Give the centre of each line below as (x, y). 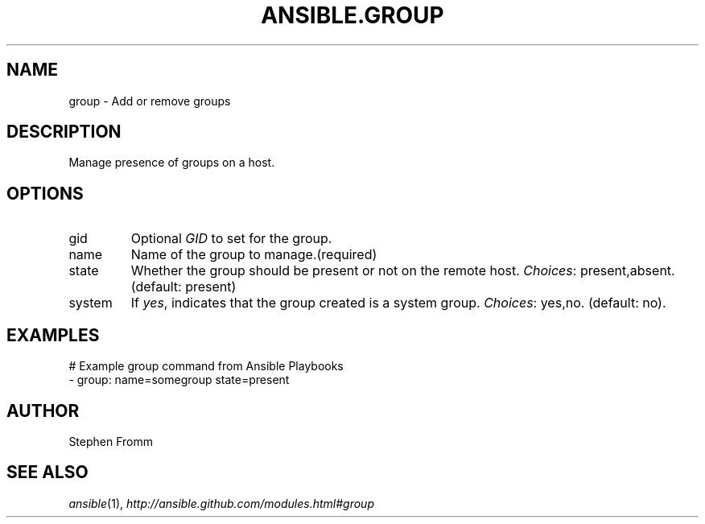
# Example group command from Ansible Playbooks (206, 366)
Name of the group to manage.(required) (254, 255)
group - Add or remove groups (150, 101)
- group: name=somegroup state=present (179, 380)
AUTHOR (43, 411)
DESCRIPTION (64, 132)
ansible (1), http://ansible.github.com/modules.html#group (221, 503)
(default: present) (183, 287)
